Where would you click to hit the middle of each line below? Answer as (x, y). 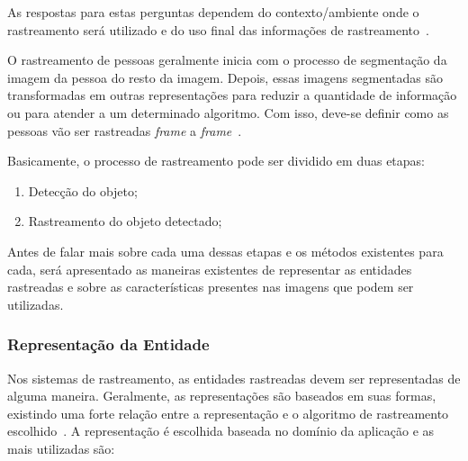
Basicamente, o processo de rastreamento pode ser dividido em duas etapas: (216, 161)
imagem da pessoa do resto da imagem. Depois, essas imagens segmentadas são (225, 77)
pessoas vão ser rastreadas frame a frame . (125, 130)
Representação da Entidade (108, 344)
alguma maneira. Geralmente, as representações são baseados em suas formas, (222, 396)
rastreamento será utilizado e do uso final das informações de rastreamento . (218, 29)
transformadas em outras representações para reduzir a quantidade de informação (232, 95)
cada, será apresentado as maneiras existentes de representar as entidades (210, 269)
